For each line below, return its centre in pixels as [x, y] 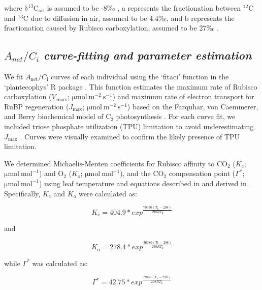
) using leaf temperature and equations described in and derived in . [145, 183]
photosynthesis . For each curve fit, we [176, 116]
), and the [135, 173]
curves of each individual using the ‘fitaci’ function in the [140, 76]
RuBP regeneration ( [37, 106]
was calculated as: [60, 263]
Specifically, [22, 193]
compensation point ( [202, 173]
